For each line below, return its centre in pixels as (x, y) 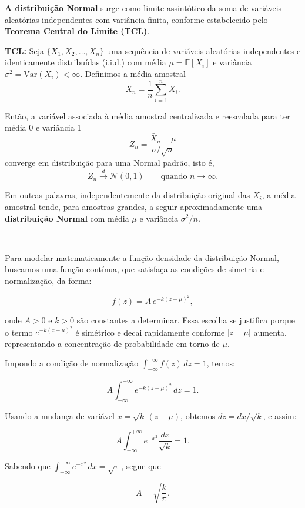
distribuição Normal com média (67, 218)
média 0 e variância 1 (43, 127)
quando (174, 177)
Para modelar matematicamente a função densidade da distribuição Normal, (142, 257)
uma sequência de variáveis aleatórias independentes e (204, 50)
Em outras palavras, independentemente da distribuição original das (128, 195)
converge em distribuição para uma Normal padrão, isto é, (110, 162)
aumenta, (270, 332)
